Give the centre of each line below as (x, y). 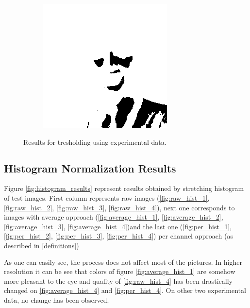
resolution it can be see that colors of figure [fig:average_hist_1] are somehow (120, 271)
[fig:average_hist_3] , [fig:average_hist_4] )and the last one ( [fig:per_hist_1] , (118, 226)
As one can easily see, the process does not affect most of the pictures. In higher (123, 262)
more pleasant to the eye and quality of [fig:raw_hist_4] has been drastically (118, 281)
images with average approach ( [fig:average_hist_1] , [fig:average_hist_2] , (114, 217)
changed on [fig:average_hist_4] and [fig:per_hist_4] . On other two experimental (125, 290)
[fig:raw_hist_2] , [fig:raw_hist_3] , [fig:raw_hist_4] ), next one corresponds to (119, 207)
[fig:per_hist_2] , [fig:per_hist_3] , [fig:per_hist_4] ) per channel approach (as (118, 236)
